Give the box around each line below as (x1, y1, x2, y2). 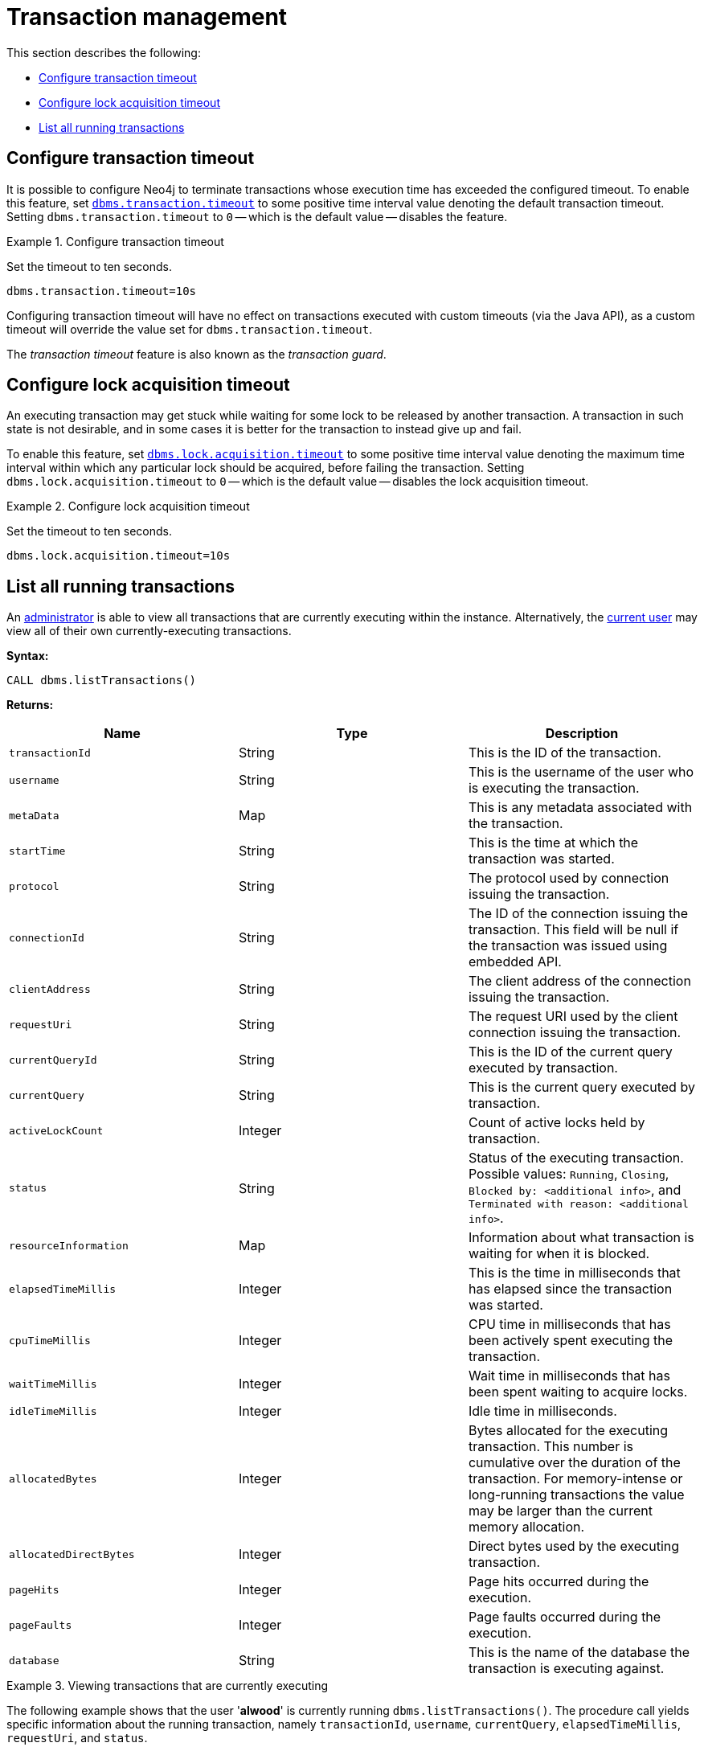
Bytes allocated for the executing (468, 1422, 669, 1439)
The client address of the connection (468, 973, 691, 990)
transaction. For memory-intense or (468, 1470, 683, 1487)
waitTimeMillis (9, 1377, 97, 1390)
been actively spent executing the (468, 1332, 673, 1349)
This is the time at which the (468, 834, 639, 851)
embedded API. (468, 953, 562, 970)
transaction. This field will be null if (468, 921, 679, 938)
